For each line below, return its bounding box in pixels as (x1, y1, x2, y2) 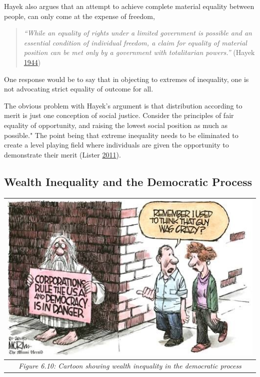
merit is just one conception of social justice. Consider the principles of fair (4, 110, 234, 120)
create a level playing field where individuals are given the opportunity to (4, 139, 229, 150)
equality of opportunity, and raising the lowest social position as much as (4, 119, 228, 130)
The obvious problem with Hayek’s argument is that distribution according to (4, 100, 242, 110)
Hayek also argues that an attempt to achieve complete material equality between (4, 1, 254, 11)
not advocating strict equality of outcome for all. (4, 83, 153, 94)
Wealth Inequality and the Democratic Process (4, 173, 252, 189)
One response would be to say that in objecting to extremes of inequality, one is (4, 73, 249, 84)
